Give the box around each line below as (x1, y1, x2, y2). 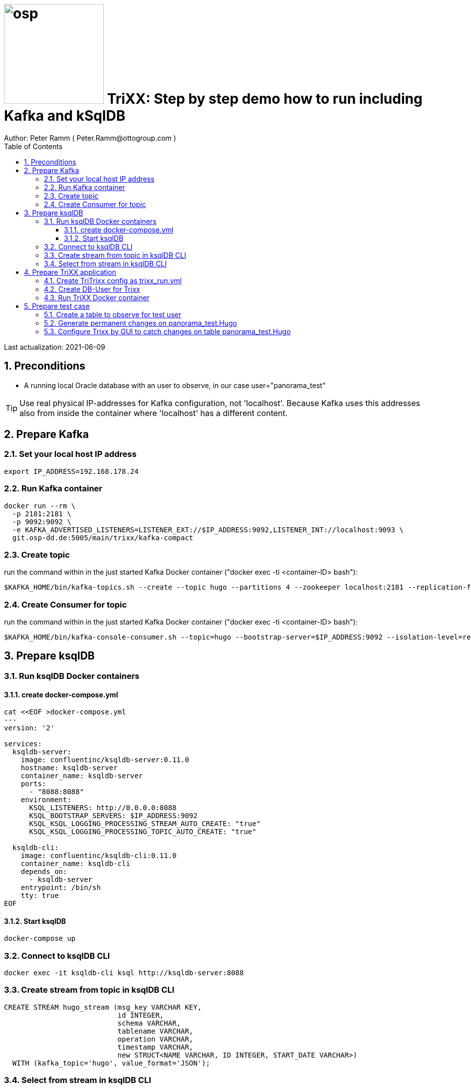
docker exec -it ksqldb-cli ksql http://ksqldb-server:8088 (4, 969, 244, 977)
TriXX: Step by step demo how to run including (107, 90, 423, 107)
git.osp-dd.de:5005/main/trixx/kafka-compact (12, 533, 194, 542)
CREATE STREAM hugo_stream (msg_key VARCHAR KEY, (4, 1003, 202, 1011)
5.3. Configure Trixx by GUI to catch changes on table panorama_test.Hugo (44, 327, 291, 336)
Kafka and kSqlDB (4, 107, 126, 124)
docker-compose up (4, 934, 76, 943)
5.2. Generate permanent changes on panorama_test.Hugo (44, 318, 237, 327)
